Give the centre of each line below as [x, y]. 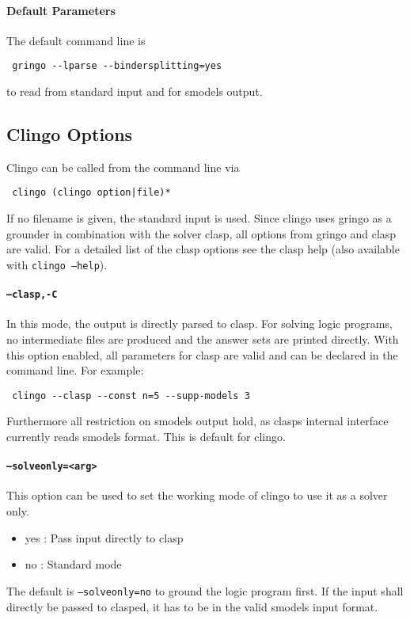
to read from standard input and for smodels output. [135, 91]
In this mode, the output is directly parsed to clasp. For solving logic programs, [199, 323]
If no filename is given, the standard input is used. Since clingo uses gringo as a [199, 218]
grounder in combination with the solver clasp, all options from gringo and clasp [201, 233]
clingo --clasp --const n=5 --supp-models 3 [131, 396]
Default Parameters [61, 10]
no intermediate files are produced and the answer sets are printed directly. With [203, 339]
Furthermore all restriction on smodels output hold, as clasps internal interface [197, 421]
